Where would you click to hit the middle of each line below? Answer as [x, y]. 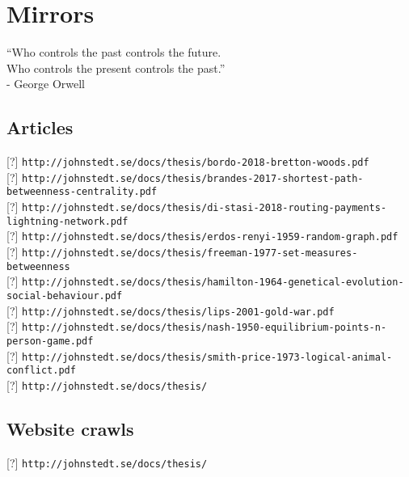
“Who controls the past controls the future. [114, 52]
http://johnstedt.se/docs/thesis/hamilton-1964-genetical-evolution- [213, 283]
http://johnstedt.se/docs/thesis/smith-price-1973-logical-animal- [207, 357]
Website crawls [70, 428]
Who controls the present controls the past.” [116, 68]
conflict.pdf [41, 371]
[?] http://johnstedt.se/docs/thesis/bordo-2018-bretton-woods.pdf [188, 161]
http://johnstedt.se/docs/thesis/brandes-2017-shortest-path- [193, 178]
